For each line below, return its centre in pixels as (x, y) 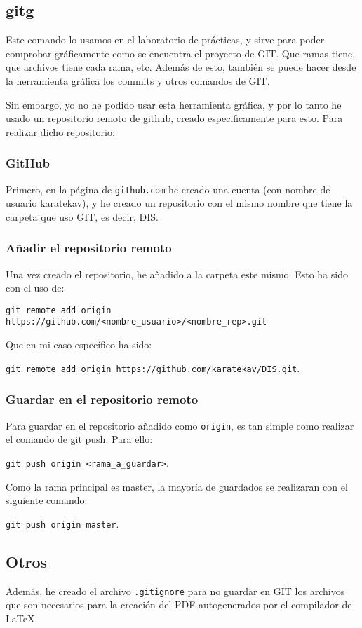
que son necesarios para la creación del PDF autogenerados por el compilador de (179, 605)
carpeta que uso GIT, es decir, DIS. (82, 216)
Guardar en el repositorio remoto (102, 399)
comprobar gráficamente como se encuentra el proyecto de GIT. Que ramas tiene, (181, 53)
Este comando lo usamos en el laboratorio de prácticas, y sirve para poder (165, 40)
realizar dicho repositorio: (60, 131)
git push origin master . (62, 523)
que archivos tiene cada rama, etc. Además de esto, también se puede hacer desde (181, 67)
